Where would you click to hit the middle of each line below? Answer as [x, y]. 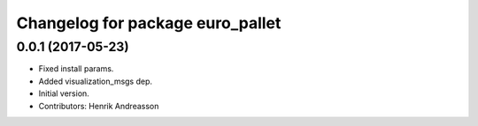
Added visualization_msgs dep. [96, 81]
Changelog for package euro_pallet [149, 23]
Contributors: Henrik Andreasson [99, 106]
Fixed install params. [76, 69]
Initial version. [64, 93]
